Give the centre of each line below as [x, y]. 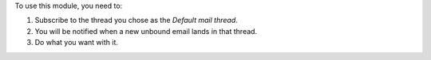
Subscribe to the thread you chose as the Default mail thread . [136, 21]
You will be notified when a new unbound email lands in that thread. [146, 31]
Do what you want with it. [77, 43]
